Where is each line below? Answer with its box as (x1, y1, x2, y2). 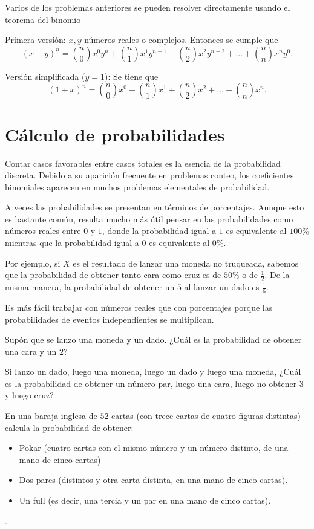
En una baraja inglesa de (5, 409, 97, 422)
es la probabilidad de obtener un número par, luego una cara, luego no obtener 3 (5, 377, 304, 389)
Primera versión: (5, 33, 66, 46)
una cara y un (5, 345, 57, 357)
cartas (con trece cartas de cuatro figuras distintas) (111, 409, 301, 422)
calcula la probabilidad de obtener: (5, 421, 134, 433)
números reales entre (5, 224, 81, 237)
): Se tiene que (104, 70, 159, 82)
